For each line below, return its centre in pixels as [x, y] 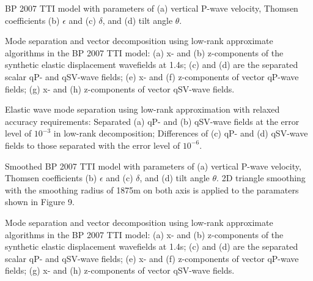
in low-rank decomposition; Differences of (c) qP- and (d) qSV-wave [181, 133]
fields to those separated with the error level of [93, 145]
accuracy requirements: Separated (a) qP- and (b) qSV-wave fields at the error [152, 121]
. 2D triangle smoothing [261, 178]
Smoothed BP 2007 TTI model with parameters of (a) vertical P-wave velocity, [153, 166]
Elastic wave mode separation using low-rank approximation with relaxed [142, 109]
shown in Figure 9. [40, 202]
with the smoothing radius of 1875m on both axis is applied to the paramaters [152, 189]
